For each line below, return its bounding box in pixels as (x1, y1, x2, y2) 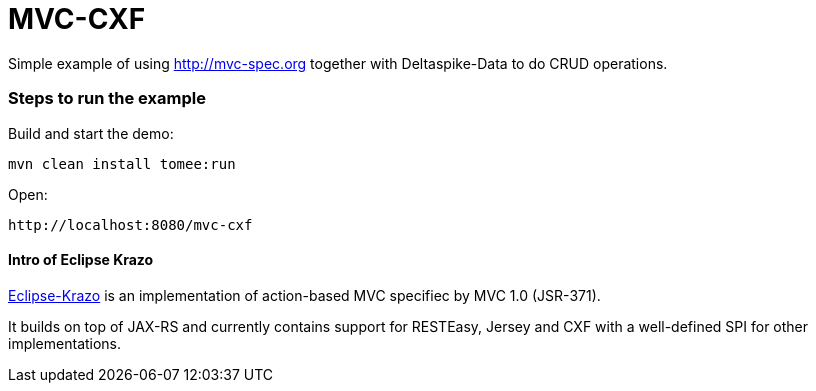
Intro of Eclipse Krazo (8, 251, 154, 269)
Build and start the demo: (8, 124, 174, 142)
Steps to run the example (8, 88, 206, 109)
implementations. (8, 334, 122, 352)
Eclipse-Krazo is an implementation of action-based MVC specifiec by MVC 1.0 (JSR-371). (8, 286, 601, 304)
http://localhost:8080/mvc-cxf (8, 216, 253, 233)
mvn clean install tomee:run (8, 155, 236, 172)
